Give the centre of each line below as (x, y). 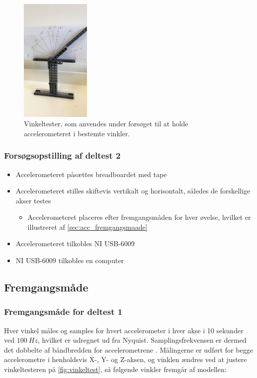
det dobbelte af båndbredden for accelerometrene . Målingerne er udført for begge (128, 349)
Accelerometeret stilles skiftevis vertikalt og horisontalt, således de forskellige (133, 191)
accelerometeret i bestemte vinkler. (77, 133)
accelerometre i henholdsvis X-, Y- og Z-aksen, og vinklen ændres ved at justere (126, 359)
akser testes (33, 200)
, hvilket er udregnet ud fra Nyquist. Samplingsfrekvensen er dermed (142, 340)
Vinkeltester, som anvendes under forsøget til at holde (106, 124)
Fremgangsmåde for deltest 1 (63, 312)
